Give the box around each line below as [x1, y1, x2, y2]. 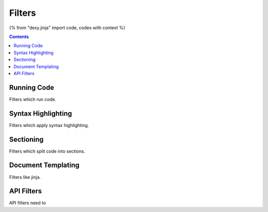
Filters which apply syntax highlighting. [9, 122, 89, 128]
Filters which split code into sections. [9, 148, 85, 154]
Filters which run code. [9, 96, 57, 102]
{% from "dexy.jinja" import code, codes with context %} [9, 25, 126, 31]
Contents [9, 34, 29, 40]
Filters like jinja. [9, 174, 41, 180]
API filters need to [9, 200, 46, 206]
